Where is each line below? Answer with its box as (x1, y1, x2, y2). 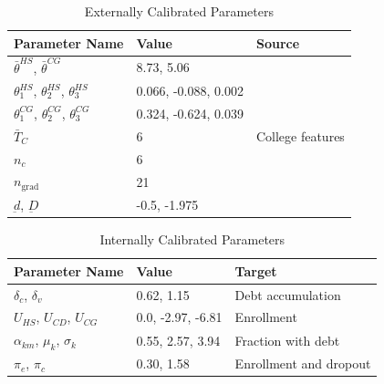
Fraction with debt (234, 330, 340, 349)
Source (255, 33, 300, 52)
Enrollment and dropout (234, 354, 371, 373)
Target (234, 261, 277, 280)
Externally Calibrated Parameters (84, 2, 275, 20)
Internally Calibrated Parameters (99, 230, 285, 249)
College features (255, 126, 345, 145)
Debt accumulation (234, 285, 341, 304)
